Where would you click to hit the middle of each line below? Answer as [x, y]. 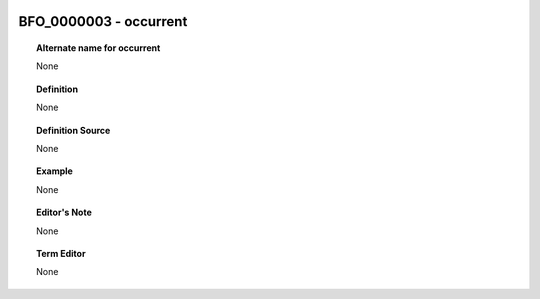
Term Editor [61, 253]
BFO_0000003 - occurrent [103, 21]
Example [55, 171]
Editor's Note [64, 212]
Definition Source [73, 130]
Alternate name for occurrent [98, 48]
